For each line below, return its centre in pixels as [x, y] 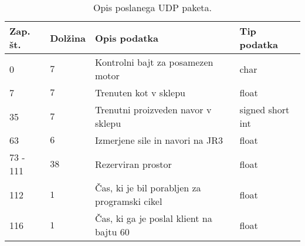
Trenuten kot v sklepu [140, 92]
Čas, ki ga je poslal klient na [154, 218]
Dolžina [68, 38]
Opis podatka [127, 38]
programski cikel [129, 201]
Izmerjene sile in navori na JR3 [159, 140]
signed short [265, 109]
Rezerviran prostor [133, 164]
